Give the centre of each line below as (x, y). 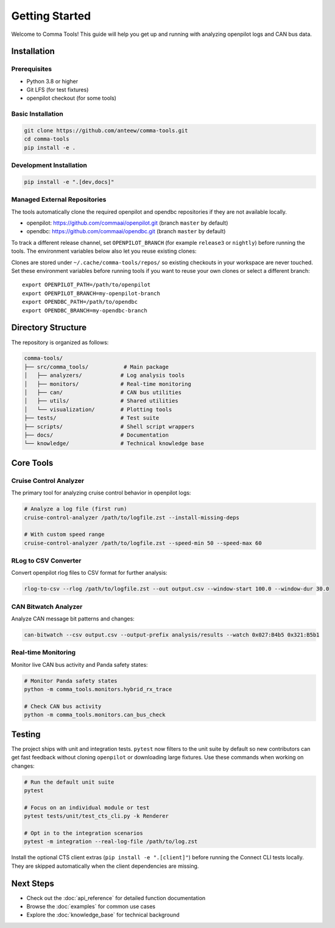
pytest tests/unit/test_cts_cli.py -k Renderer (96, 816)
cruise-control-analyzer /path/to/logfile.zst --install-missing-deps (132, 517)
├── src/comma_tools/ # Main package (96, 367)
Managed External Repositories (59, 200)
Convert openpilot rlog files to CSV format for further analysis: (89, 573)
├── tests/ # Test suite (92, 418)
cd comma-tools (47, 139)
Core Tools (32, 463)
